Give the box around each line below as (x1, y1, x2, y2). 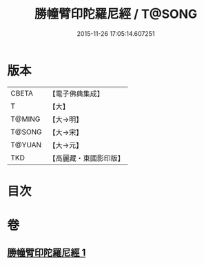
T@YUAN (10, 140, 42, 149)
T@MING (10, 114, 41, 124)
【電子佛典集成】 (48, 89, 105, 98)
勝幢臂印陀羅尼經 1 (7, 247, 86, 259)
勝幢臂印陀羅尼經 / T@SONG (34, 6, 198, 22)
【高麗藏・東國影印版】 (48, 153, 125, 162)
